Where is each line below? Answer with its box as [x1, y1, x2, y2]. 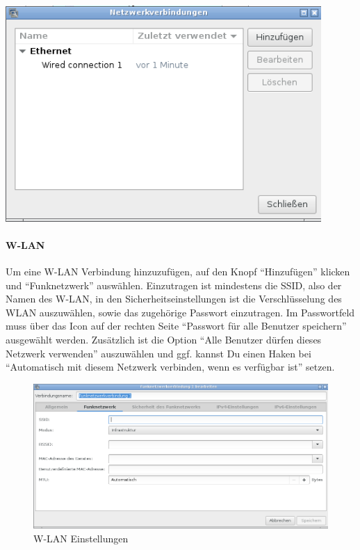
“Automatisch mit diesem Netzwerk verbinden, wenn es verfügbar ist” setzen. [6, 359, 335, 374]
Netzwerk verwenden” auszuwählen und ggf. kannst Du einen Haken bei [6, 346, 311, 360]
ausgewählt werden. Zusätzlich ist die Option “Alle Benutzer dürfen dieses [6, 332, 322, 346]
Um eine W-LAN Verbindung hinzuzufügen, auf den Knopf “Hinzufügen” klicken [6, 264, 350, 278]
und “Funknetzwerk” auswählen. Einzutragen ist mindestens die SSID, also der [6, 277, 342, 292]
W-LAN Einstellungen [33, 531, 129, 545]
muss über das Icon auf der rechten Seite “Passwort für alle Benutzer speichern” [6, 318, 347, 333]
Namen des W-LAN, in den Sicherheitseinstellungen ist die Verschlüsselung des [6, 291, 342, 306]
